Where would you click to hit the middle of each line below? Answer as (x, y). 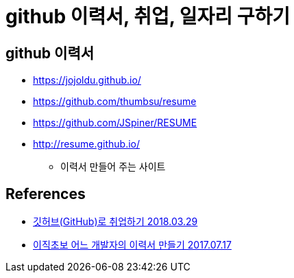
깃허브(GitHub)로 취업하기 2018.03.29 (115, 222)
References (46, 194)
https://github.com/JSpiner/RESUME (115, 123)
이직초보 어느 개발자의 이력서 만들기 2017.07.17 (132, 245)
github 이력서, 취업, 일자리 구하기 (148, 16)
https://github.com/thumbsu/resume (115, 102)
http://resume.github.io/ (87, 144)
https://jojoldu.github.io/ (87, 80)
